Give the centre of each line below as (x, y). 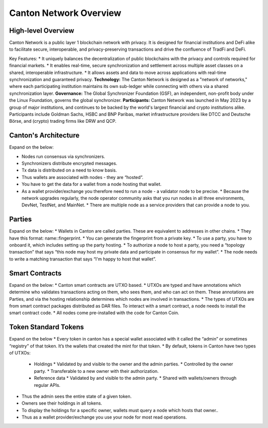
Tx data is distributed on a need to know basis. (69, 170)
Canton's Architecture (44, 135)
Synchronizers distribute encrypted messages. (69, 164)
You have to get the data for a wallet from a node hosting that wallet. (92, 184)
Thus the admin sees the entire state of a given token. (77, 396)
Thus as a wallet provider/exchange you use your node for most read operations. (104, 417)
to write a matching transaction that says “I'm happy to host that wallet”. (83, 259)
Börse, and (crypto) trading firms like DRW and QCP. (63, 121)
